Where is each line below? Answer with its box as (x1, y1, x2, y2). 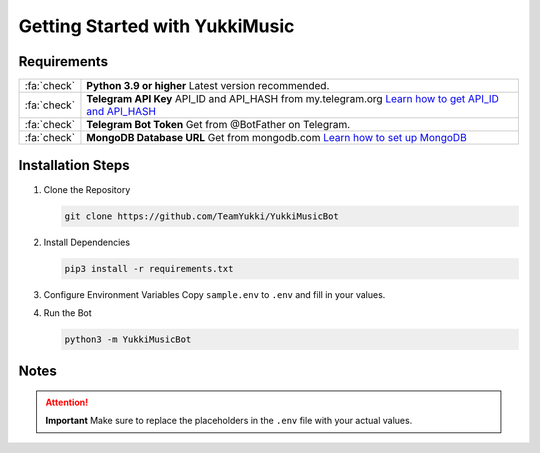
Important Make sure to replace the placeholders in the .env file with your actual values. (45, 415, 413, 427)
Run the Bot (43, 306, 92, 319)
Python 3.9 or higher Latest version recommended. (86, 79, 330, 93)
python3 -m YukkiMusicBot (64, 333, 192, 345)
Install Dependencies (43, 236, 130, 248)
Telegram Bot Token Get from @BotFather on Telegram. (86, 118, 351, 132)
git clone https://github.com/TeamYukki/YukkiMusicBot (64, 210, 339, 222)
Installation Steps (18, 157, 130, 174)
